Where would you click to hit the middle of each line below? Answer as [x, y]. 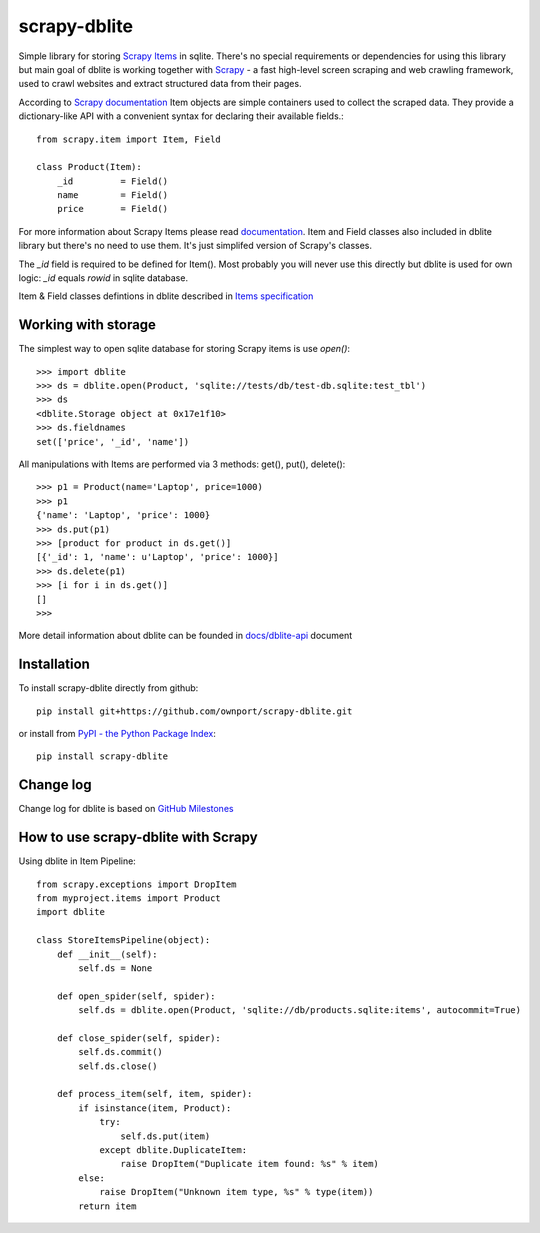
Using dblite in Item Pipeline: [77, 861]
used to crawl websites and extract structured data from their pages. [160, 84]
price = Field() [112, 209]
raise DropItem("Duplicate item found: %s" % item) [249, 1164]
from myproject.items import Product [129, 898]
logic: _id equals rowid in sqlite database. [103, 278]
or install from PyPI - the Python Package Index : [117, 734]
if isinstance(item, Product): [155, 1108]
